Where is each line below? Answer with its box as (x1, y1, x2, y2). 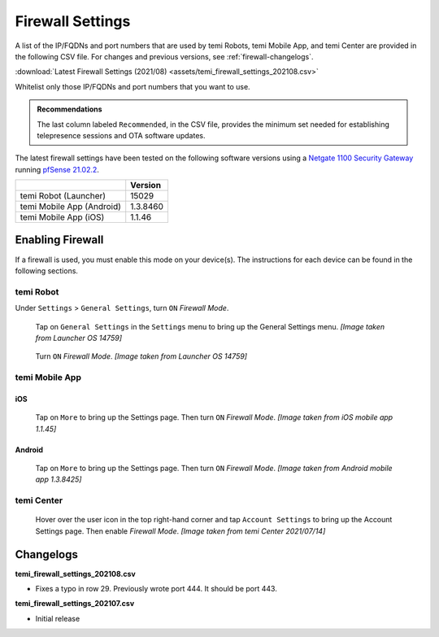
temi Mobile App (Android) (20, 201, 122, 212)
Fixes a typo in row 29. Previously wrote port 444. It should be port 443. (35, 584, 278, 594)
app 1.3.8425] (35, 474, 82, 484)
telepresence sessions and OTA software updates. (37, 130, 206, 140)
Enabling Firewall (15, 233, 104, 247)
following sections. (15, 265, 79, 276)
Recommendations (37, 104, 102, 114)
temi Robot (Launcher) (20, 190, 106, 202)
